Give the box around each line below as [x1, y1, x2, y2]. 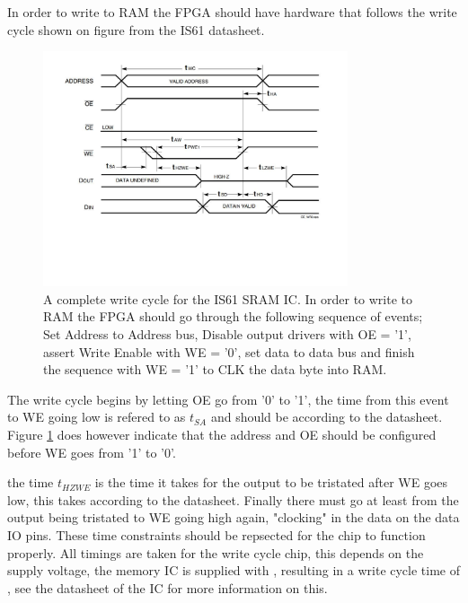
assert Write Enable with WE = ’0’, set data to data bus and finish [43, 342, 415, 361]
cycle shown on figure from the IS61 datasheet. [7, 20, 265, 39]
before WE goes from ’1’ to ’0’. [7, 442, 176, 461]
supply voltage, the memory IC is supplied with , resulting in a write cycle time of [7, 561, 461, 580]
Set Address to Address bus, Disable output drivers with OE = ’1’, [43, 324, 411, 343]
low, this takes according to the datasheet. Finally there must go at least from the [7, 490, 459, 509]
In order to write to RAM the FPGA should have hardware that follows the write [7, 3, 457, 21]
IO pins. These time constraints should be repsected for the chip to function [7, 525, 426, 544]
